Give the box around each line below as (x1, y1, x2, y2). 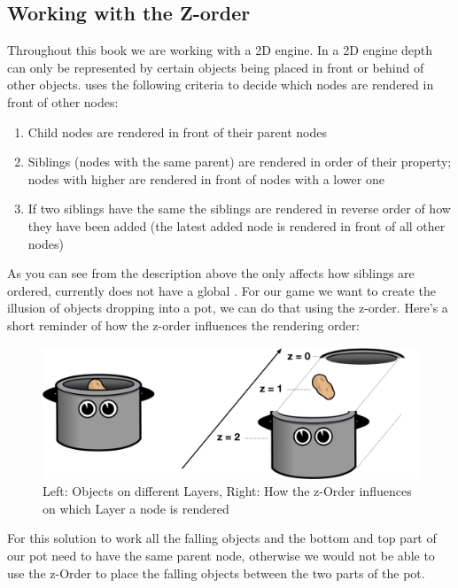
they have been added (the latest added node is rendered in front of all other (27, 216, 446, 235)
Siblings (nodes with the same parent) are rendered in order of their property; (27, 152, 452, 171)
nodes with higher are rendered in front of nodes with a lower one (27, 169, 384, 188)
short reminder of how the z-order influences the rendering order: (7, 315, 360, 334)
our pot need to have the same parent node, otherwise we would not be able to (7, 545, 435, 564)
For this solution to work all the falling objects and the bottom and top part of (7, 529, 437, 547)
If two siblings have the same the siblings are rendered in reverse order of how (27, 199, 451, 218)
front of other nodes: (7, 92, 119, 111)
